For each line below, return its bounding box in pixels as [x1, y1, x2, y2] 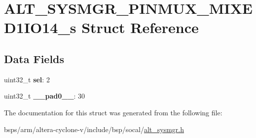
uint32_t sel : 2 [4, 74, 50, 84]
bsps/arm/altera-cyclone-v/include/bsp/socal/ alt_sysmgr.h [4, 124, 184, 134]
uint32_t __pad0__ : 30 [4, 91, 85, 101]
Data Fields [4, 51, 65, 66]
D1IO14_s [4, 17, 76, 37]
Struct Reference [81, 17, 199, 37]
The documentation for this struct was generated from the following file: [4, 107, 222, 117]
